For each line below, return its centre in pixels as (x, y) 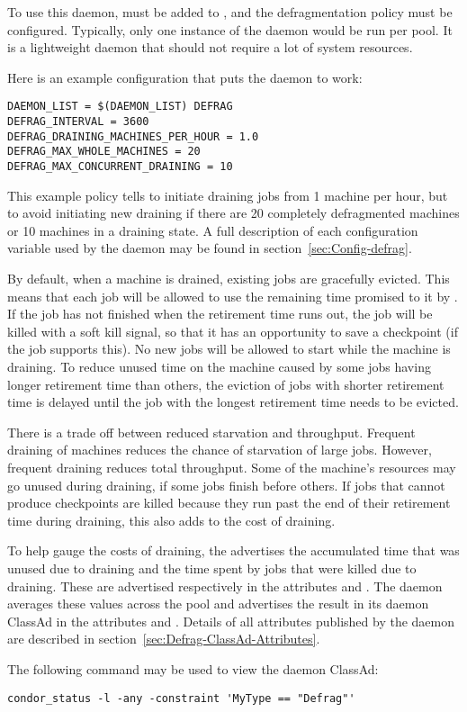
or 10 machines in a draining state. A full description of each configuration (213, 230)
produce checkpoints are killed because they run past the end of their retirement (229, 503)
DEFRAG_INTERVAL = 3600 (78, 122)
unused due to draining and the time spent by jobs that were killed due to (212, 568)
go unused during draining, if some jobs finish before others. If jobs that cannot (226, 485)
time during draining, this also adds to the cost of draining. (171, 520)
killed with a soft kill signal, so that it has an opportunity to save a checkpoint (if (233, 331)
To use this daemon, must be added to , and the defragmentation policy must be (230, 12)
